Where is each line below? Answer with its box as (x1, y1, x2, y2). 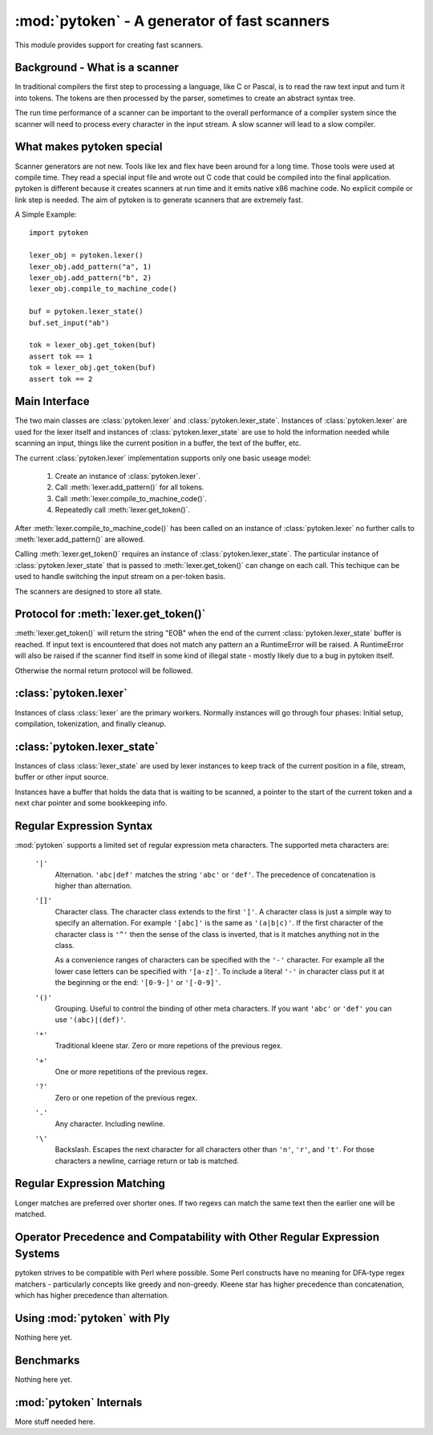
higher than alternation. (55, 881, 132, 890)
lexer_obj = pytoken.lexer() (29, 251, 144, 260)
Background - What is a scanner (14, 61, 180, 75)
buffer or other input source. (14, 772, 109, 782)
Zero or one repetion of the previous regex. (55, 1092, 198, 1102)
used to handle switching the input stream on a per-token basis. (14, 572, 226, 582)
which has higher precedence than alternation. (14, 1291, 170, 1300)
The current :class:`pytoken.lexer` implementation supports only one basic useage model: (14, 453, 312, 463)
